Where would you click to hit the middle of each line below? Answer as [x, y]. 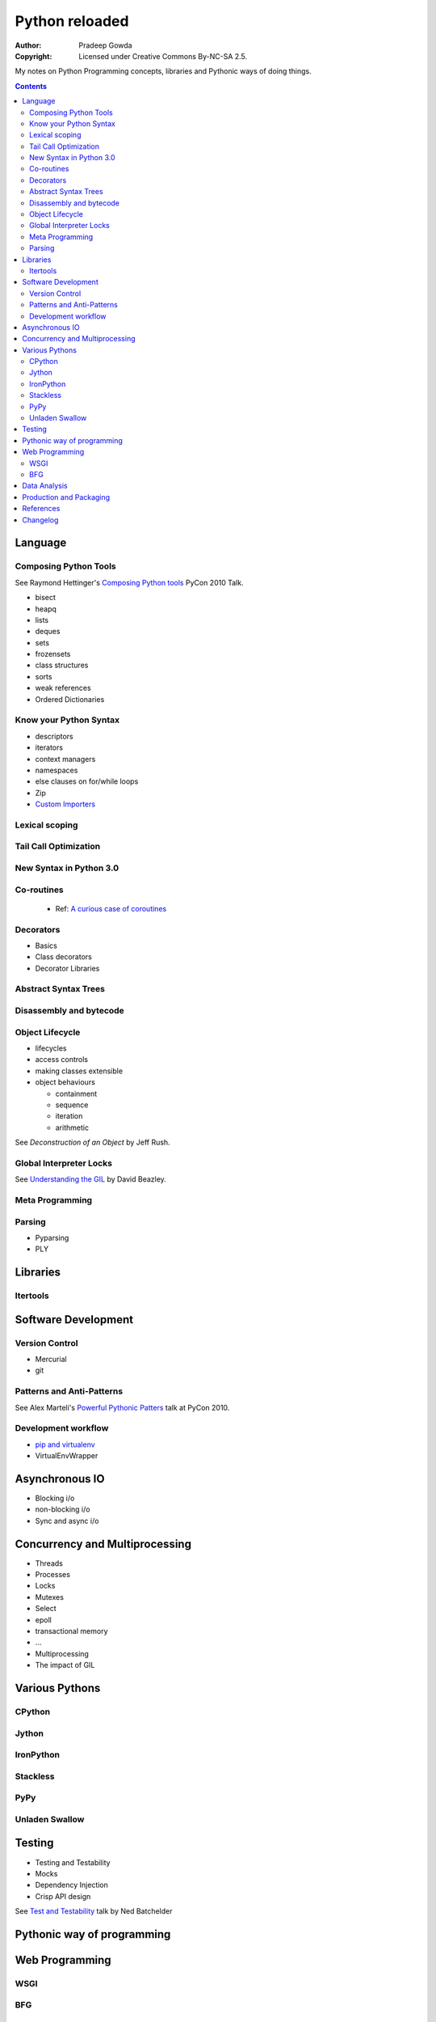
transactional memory [71, 1631]
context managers [65, 759]
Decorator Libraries [67, 968]
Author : [28, 45]
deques [48, 632]
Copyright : [34, 56]
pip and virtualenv [65, 1445]
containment [76, 1093]
